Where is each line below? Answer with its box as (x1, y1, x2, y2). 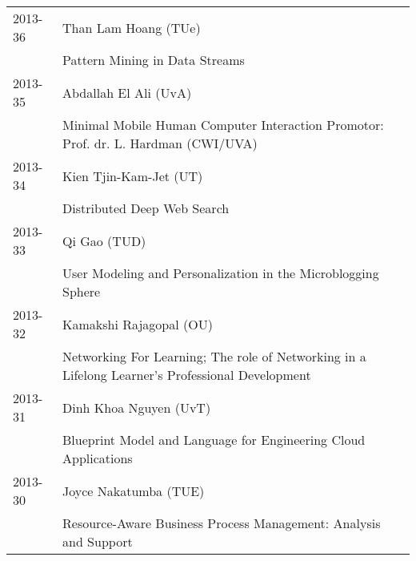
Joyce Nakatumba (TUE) (62, 481, 205, 500)
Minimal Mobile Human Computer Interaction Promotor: (62, 115, 384, 134)
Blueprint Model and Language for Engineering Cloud (62, 430, 366, 449)
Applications (62, 449, 133, 467)
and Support (62, 532, 133, 551)
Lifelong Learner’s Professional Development (62, 365, 311, 384)
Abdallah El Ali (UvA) (62, 83, 192, 102)
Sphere (62, 282, 101, 301)
